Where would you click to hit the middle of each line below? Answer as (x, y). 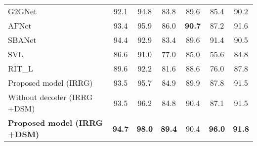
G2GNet (22, 11)
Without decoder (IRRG (50, 97)
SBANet (22, 40)
